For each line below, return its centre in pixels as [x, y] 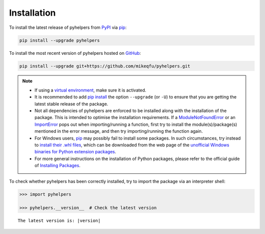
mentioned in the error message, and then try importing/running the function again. [119, 131]
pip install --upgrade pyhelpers [60, 40]
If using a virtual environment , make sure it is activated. [91, 90]
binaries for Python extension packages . [75, 152]
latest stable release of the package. [71, 104]
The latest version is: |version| [59, 221]
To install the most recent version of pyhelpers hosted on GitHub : [75, 53]
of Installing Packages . [57, 165]
